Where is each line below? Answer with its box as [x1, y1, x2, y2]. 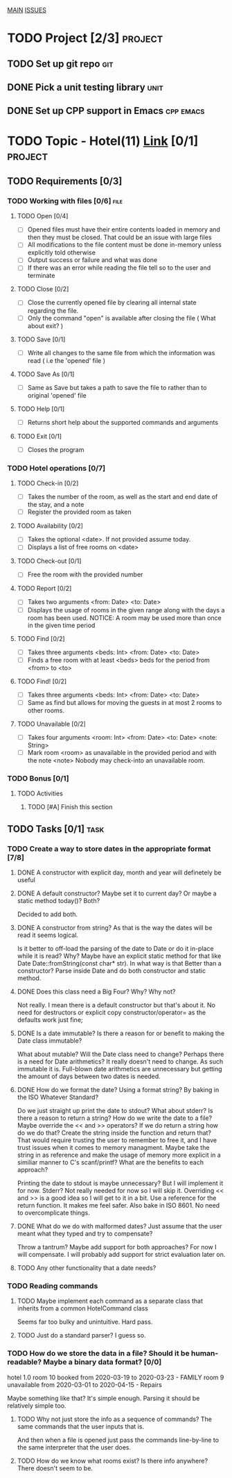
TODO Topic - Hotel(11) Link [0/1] [7, 133, 199, 149]
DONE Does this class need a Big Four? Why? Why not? [17, 987, 176, 996]
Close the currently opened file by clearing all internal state [27, 298, 197, 307]
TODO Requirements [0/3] [7, 175, 123, 187]
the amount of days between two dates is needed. [17, 1072, 161, 1080]
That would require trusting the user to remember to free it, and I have [17, 1136, 217, 1144]
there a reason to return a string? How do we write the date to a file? [17, 1114, 213, 1122]
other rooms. [27, 706, 64, 715]
